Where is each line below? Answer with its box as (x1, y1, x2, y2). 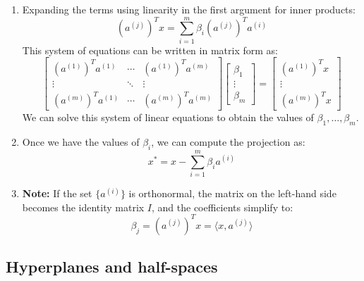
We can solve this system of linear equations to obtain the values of (22, 110, 314, 125)
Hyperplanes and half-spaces (6, 256, 218, 277)
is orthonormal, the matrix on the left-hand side (128, 186, 336, 201)
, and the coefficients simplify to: (152, 199, 293, 214)
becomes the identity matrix (22, 199, 145, 214)
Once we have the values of (22, 135, 140, 149)
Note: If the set (22, 186, 92, 201)
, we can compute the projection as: (151, 135, 305, 149)
